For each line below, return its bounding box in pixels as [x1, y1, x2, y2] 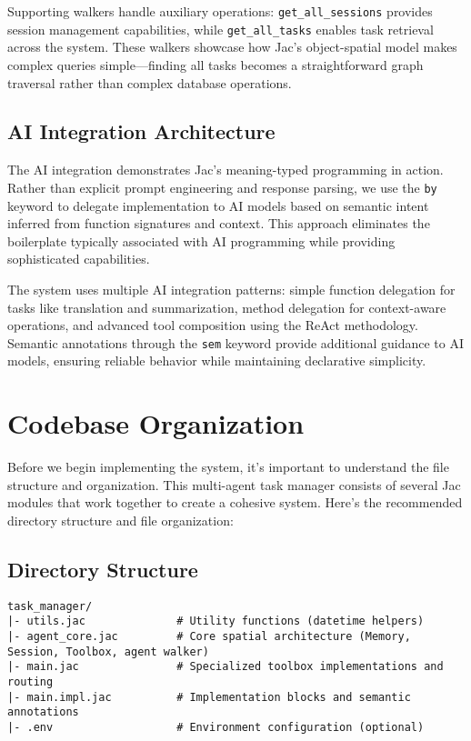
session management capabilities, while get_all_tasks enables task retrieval [7, 19, 434, 38]
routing [7, 675, 54, 688]
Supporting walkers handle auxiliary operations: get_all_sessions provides [7, 2, 433, 20]
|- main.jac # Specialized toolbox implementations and [7, 660, 444, 674]
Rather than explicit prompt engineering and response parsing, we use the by [7, 177, 437, 196]
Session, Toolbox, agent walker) [7, 645, 209, 658]
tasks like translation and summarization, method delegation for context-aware [7, 297, 446, 316]
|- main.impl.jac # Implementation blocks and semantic [7, 690, 411, 704]
